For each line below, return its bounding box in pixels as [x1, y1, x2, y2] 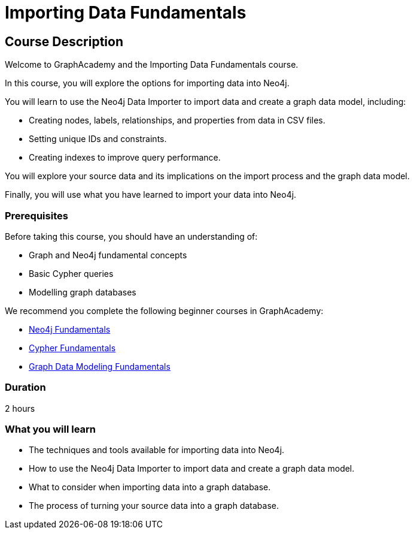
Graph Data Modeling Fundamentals [29, 361, 171, 372]
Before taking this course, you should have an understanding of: [5, 231, 258, 242]
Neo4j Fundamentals [29, 324, 111, 334]
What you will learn [5, 423, 96, 436]
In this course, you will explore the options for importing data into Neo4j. [5, 78, 290, 89]
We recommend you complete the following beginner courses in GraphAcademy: [5, 305, 324, 316]
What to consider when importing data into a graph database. [29, 482, 271, 493]
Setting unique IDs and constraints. [29, 134, 167, 144]
